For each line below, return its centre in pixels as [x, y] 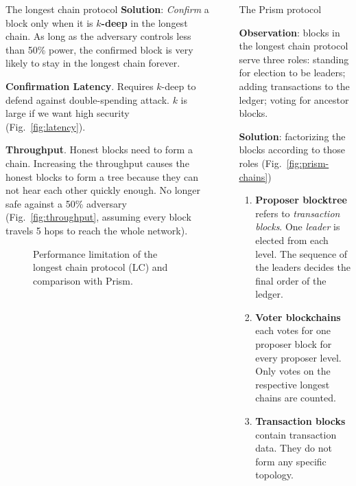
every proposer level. [298, 357]
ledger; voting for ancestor [294, 99]
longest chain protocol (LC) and [100, 267]
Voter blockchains [298, 317]
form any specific [291, 461]
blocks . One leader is [298, 227]
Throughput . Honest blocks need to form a [99, 150]
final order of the [291, 280]
